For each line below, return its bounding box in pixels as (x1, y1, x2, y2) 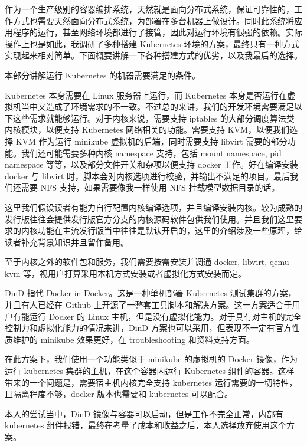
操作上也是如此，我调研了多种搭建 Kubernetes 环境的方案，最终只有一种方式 (5, 37, 300, 50)
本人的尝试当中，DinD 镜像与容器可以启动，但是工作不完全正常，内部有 (5, 407, 283, 419)
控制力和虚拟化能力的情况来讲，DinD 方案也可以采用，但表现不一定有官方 (5, 322, 292, 334)
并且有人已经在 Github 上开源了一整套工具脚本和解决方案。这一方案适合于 (5, 299, 292, 311)
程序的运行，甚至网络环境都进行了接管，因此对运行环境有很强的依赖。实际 (12, 26, 302, 38)
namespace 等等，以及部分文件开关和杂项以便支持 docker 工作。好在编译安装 (5, 158, 299, 170)
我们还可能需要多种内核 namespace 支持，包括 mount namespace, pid (21, 146, 282, 159)
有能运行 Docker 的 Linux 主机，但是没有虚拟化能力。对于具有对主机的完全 (12, 310, 302, 322)
